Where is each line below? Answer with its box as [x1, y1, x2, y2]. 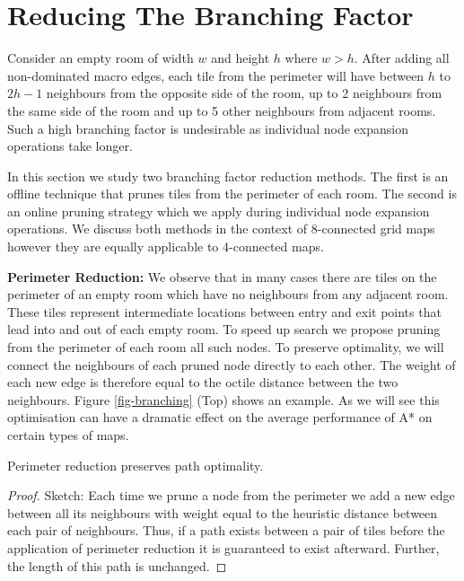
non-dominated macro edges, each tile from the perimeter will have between [7, 66, 425, 84]
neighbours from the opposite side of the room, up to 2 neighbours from [46, 84, 442, 102]
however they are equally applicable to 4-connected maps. [7, 237, 324, 256]
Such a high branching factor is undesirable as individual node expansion [7, 119, 408, 137]
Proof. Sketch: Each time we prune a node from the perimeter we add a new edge [7, 486, 455, 505]
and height [211, 48, 270, 67]
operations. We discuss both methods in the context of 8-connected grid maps [7, 219, 435, 238]
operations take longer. [7, 136, 133, 155]
